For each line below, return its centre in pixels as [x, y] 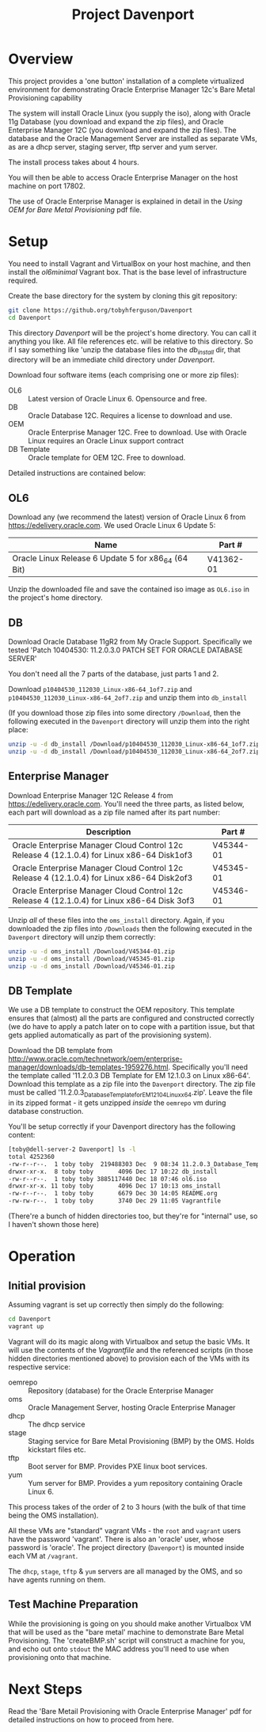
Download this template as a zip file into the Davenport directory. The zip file [132, 1084]
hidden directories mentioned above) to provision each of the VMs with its [129, 1358]
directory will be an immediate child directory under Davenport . [112, 360]
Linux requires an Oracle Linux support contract [106, 441]
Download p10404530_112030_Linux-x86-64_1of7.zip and [100, 689]
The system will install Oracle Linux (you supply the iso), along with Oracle [129, 113]
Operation [42, 1257]
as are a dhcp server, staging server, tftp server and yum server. [113, 146]
